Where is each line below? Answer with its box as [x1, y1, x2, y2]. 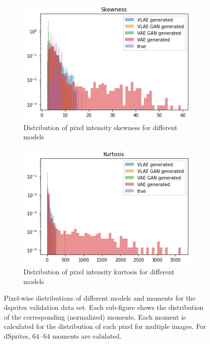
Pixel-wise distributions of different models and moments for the [4, 292, 195, 303]
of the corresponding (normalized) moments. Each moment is [4, 311, 186, 322]
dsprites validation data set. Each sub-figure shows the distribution [4, 302, 204, 312]
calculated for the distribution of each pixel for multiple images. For [4, 321, 206, 331]
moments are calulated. [52, 330, 122, 341]
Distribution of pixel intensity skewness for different [23, 122, 177, 132]
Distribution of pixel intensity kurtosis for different [23, 267, 175, 277]
